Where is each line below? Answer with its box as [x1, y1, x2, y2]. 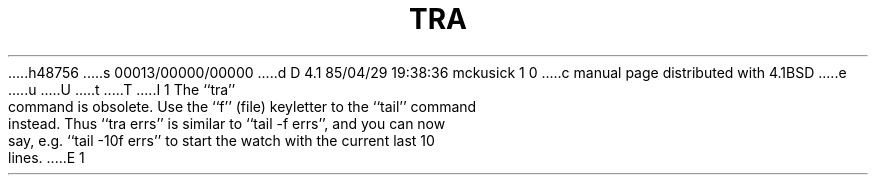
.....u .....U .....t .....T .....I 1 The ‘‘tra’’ [8, 80, 236, 98]
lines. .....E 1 [8, 148, 85, 166]
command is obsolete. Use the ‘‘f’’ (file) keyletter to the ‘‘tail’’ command [8, 97, 477, 115]
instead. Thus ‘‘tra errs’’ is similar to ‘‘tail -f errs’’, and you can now [8, 114, 446, 132]
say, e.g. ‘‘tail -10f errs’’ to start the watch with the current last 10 [8, 131, 435, 149]
